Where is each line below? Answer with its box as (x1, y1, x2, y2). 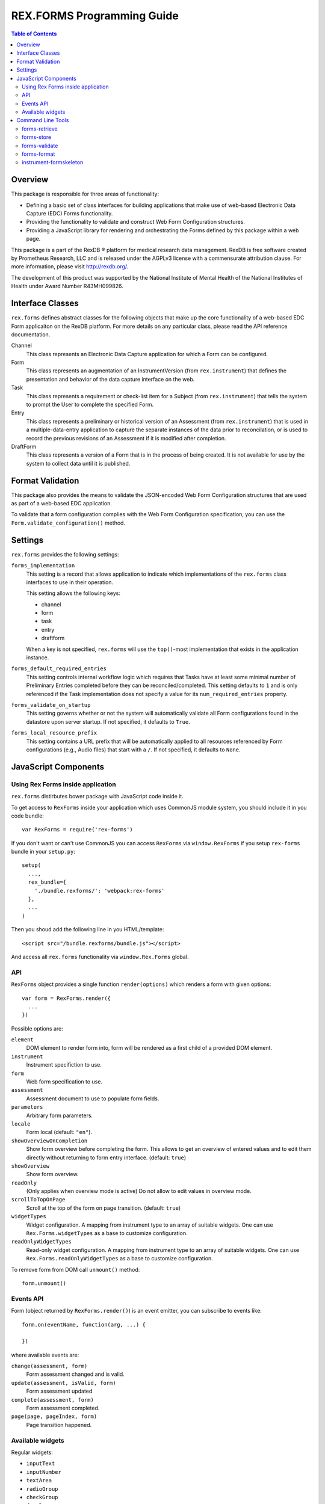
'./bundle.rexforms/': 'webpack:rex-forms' (34, 887, 165, 894)
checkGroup (26, 1494, 58, 1500)
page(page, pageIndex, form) (11, 1413, 97, 1420)
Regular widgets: (11, 1449, 54, 1456)
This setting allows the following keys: (26, 590, 120, 597)
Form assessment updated (26, 1387, 93, 1395)
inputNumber (26, 1469, 61, 1475)
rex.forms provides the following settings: (11, 550, 119, 558)
